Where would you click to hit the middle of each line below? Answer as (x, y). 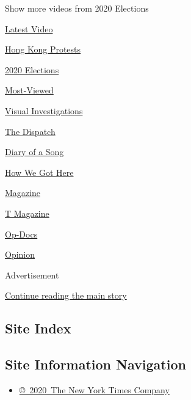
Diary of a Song (34, 152)
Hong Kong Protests (43, 49)
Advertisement (32, 275)
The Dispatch (30, 131)
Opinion (20, 254)
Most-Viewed (29, 90)
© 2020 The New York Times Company (94, 389)
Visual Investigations (44, 110)
